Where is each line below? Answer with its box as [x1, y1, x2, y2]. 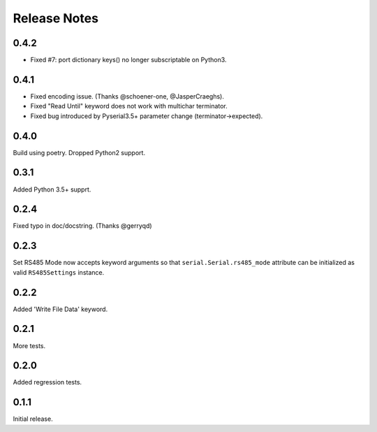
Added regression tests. [13, 378, 82, 387]
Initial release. [13, 415, 53, 423]
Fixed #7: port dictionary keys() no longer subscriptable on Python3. [30, 56, 227, 64]
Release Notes [13, 10, 99, 26]
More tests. [13, 341, 46, 350]
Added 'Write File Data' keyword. [13, 305, 108, 313]
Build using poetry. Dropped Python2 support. [13, 148, 146, 157]
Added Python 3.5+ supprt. [13, 185, 91, 194]
